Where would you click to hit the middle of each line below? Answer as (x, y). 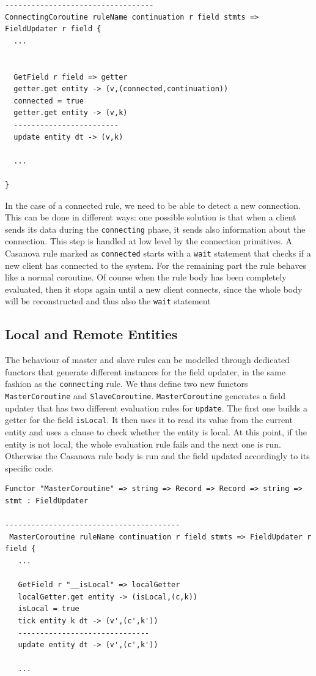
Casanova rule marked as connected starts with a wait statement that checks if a (158, 253)
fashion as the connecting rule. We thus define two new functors (127, 384)
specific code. (30, 468)
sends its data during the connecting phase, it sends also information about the (155, 229)
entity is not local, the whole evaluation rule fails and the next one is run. (143, 444)
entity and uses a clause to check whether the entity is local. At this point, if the (156, 432)
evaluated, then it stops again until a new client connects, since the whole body (154, 289)
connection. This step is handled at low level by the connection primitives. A (149, 241)
